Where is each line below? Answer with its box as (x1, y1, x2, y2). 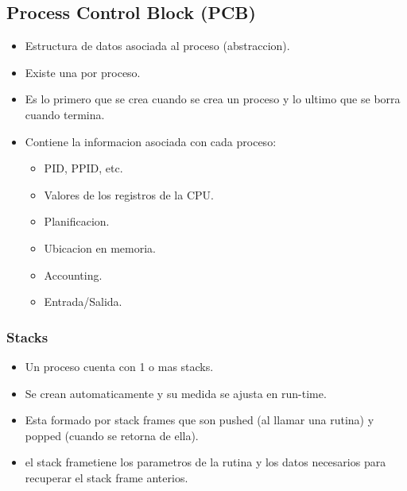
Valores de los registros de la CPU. (44, 186, 214, 203)
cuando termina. (25, 106, 105, 122)
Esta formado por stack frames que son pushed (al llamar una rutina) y (25, 412, 374, 428)
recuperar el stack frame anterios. (25, 469, 188, 485)
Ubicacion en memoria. (44, 239, 157, 256)
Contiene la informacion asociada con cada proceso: (25, 133, 277, 149)
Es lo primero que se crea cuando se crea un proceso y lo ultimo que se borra (25, 91, 401, 107)
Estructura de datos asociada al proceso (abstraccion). (25, 37, 290, 54)
